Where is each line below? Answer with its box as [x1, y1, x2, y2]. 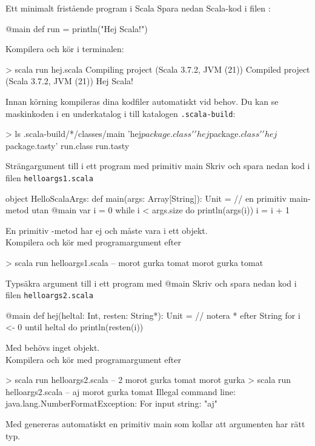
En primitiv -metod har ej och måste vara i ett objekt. [5, 224, 208, 236]
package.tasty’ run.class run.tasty [5, 139, 130, 151]
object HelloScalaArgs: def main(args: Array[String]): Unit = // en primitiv [5, 191, 287, 204]
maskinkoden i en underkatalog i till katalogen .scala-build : [5, 107, 236, 119]
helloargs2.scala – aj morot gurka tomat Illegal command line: [5, 385, 236, 398]
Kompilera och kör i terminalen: [5, 42, 124, 55]
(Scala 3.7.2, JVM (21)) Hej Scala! [5, 75, 133, 87]
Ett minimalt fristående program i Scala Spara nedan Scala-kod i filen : [5, 2, 271, 14]
